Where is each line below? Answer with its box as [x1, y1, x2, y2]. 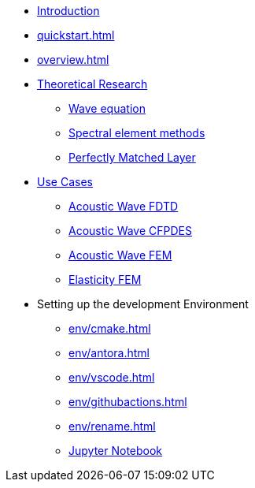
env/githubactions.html [68, 395, 187, 408]
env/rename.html [68, 419, 156, 433]
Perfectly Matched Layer [68, 151, 196, 164]
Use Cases [37, 175, 93, 188]
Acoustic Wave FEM [68, 248, 172, 262]
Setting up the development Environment [37, 297, 249, 311]
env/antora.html [68, 346, 150, 359]
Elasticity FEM [68, 273, 142, 286]
